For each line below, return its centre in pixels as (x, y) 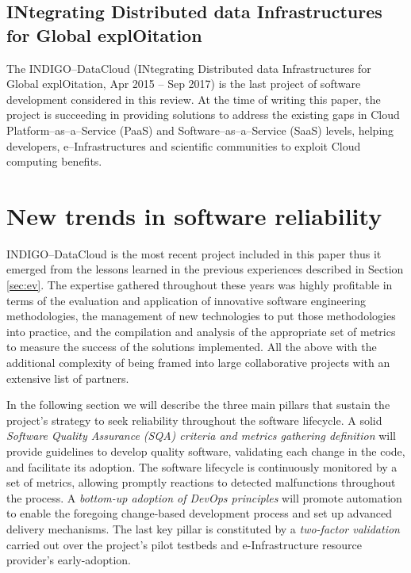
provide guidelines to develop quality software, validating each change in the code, (206, 451)
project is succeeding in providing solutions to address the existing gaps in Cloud (203, 115)
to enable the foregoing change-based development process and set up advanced (200, 513)
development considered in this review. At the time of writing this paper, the (194, 99)
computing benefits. (54, 161)
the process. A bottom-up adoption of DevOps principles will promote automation (204, 497)
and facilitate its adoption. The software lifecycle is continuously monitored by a (202, 466)
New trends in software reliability (194, 215)
